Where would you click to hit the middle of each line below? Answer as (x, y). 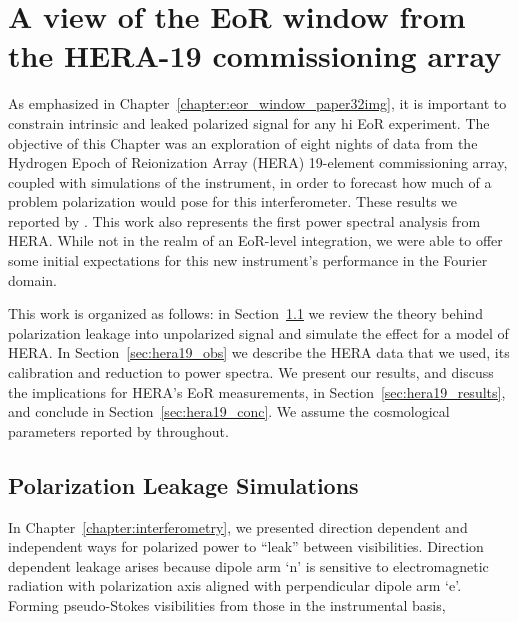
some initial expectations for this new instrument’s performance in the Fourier (248, 260)
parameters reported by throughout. (118, 430)
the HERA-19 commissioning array (255, 55)
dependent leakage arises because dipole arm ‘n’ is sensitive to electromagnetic (248, 565)
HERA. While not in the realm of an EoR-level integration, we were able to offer (255, 240)
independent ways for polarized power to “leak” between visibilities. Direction (246, 546)
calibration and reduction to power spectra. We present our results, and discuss (251, 372)
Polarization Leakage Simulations (183, 484)
